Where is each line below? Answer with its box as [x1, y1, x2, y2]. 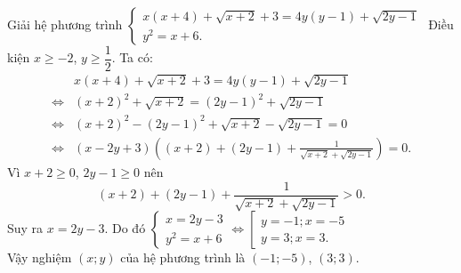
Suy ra [7, 219, 44, 237]
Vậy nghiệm [7, 248, 72, 267]
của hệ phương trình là [120, 248, 246, 267]
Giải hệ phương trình [7, 15, 123, 33]
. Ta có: [111, 48, 153, 67]
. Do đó [104, 219, 146, 237]
